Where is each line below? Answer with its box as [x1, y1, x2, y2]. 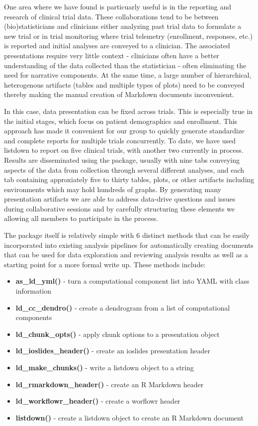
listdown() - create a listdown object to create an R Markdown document [15, 412, 244, 423]
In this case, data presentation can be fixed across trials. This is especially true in [4, 106, 253, 116]
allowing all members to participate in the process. [4, 213, 158, 223]
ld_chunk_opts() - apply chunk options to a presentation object [15, 328, 220, 339]
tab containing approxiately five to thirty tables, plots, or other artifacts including [4, 174, 255, 185]
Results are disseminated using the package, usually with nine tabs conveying [4, 154, 240, 165]
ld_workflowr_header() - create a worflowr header [15, 396, 180, 406]
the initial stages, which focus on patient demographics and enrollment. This [4, 115, 238, 126]
